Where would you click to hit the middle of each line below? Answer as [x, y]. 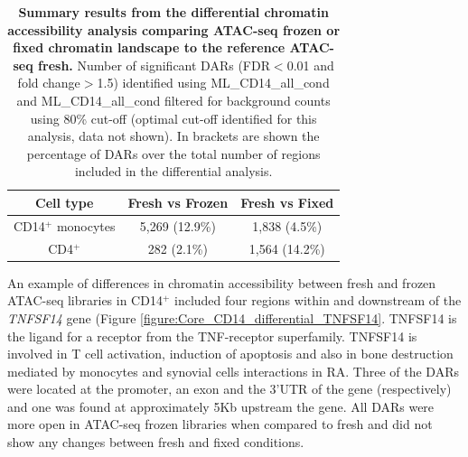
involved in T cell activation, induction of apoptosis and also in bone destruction [230, 354]
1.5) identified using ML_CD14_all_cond [213, 83]
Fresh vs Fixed [287, 202]
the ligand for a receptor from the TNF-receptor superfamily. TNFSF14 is [212, 336]
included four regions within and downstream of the [318, 300]
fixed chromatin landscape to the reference [149, 47]
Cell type [65, 202]
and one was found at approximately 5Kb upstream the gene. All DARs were [221, 406]
